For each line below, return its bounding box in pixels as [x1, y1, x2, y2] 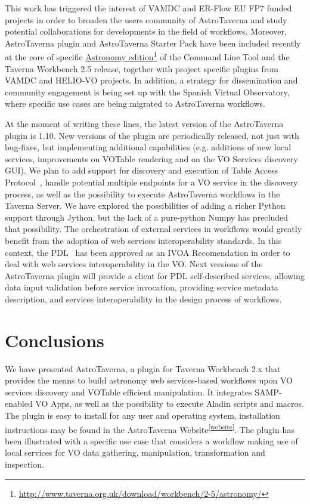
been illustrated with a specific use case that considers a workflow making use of [5, 434, 298, 447]
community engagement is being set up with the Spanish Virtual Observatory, [5, 85, 290, 98]
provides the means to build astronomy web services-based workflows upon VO [5, 374, 293, 386]
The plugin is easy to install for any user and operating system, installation [5, 409, 280, 421]
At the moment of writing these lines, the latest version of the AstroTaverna [5, 118, 284, 129]
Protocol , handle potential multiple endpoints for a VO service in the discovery [5, 175, 298, 188]
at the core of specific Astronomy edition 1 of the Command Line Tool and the [5, 49, 290, 63]
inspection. [5, 458, 44, 471]
